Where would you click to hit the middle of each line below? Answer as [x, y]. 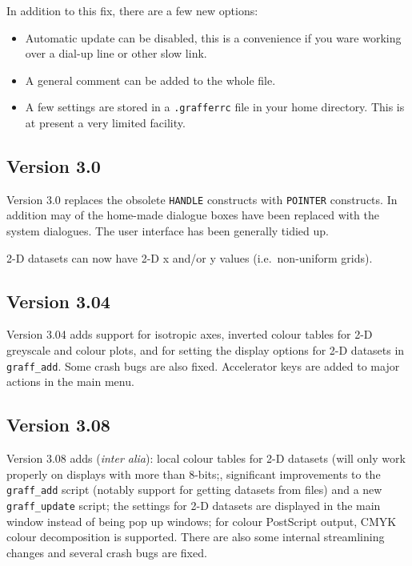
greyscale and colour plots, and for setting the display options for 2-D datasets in [206, 350]
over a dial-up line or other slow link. [116, 53]
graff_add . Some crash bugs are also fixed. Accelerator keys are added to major [203, 365]
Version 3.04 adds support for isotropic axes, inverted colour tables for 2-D [190, 334]
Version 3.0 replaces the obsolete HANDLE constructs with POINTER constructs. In [202, 199]
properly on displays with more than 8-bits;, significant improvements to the [194, 474]
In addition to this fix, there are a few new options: [132, 10]
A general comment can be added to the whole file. [150, 80]
